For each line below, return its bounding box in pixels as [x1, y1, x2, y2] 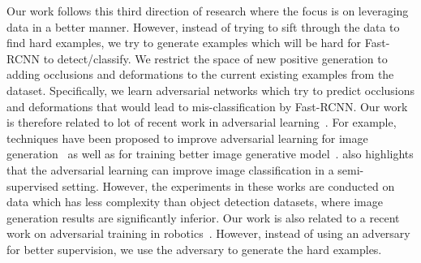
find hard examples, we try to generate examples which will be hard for [6, 34, 362, 51]
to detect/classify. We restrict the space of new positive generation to [43, 50, 388, 67]
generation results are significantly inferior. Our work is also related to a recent [6, 209, 400, 226]
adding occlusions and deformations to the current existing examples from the [6, 66, 394, 83]
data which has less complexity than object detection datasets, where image [6, 193, 383, 210]
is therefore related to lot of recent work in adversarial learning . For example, [6, 114, 397, 131]
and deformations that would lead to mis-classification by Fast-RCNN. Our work [6, 97, 408, 114]
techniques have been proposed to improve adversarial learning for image [6, 129, 368, 146]
